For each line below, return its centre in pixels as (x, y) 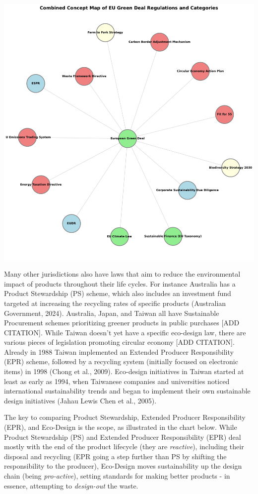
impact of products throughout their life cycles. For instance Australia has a (120, 283)
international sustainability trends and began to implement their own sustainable (127, 391)
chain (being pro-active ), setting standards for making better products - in (117, 476)
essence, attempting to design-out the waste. (71, 485)
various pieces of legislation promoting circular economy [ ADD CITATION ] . (119, 342)
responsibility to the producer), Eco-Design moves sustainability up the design (123, 466)
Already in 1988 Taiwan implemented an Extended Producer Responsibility (119, 351)
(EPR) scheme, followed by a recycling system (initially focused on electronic (121, 361)
